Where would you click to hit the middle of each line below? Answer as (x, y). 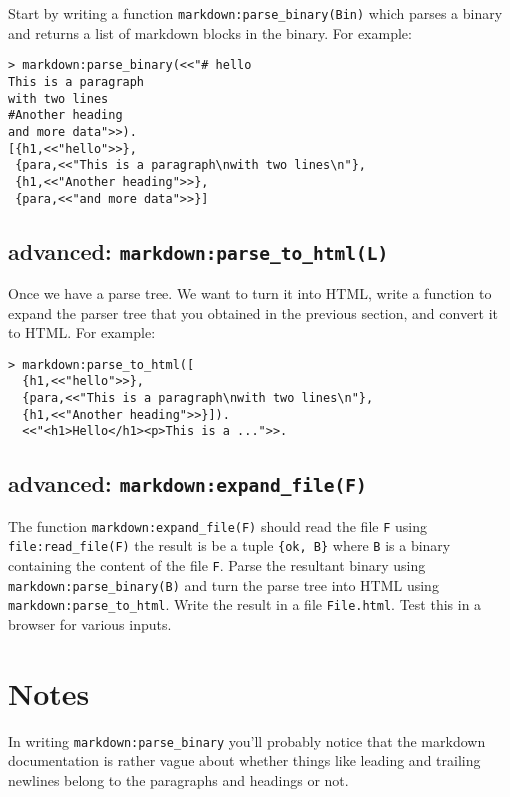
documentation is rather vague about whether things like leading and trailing (244, 760)
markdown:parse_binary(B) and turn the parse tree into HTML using (223, 584)
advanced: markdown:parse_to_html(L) (198, 250)
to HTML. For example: (82, 332)
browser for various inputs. (90, 624)
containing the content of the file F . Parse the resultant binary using (217, 565)
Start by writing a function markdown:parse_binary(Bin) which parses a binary (255, 13)
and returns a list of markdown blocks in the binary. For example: (210, 32)
